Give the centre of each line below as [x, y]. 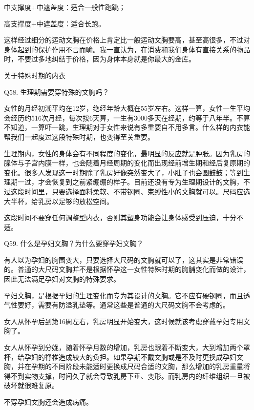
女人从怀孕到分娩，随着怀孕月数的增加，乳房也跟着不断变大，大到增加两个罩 [127, 347]
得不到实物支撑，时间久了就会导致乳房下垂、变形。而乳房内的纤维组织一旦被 [127, 376]
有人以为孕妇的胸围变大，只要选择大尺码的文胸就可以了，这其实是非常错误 [124, 259]
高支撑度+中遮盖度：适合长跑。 [54, 23]
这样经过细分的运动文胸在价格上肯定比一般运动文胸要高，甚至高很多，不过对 [127, 40]
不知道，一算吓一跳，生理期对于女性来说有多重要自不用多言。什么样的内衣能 [127, 127]
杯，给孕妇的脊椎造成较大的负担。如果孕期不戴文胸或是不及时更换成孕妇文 [124, 357]
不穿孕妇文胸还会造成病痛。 [48, 402]
